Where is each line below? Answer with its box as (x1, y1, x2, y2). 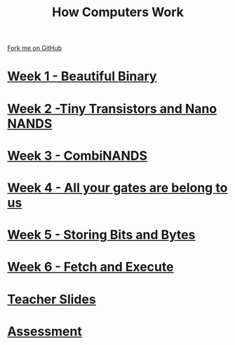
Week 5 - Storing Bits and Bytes (7, 227, 196, 243)
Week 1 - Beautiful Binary (7, 68, 157, 84)
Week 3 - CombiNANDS (7, 148, 148, 164)
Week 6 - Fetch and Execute (7, 259, 174, 275)
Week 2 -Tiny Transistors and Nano (7, 100, 217, 117)
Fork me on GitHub (7, 44, 62, 53)
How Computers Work (52, 4, 184, 20)
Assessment (7, 323, 82, 339)
